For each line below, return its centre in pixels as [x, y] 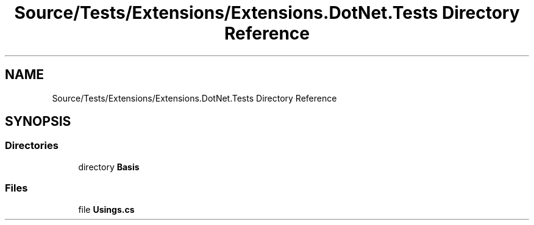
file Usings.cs [106, 209]
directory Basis [109, 167]
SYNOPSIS [38, 122]
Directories [32, 146]
